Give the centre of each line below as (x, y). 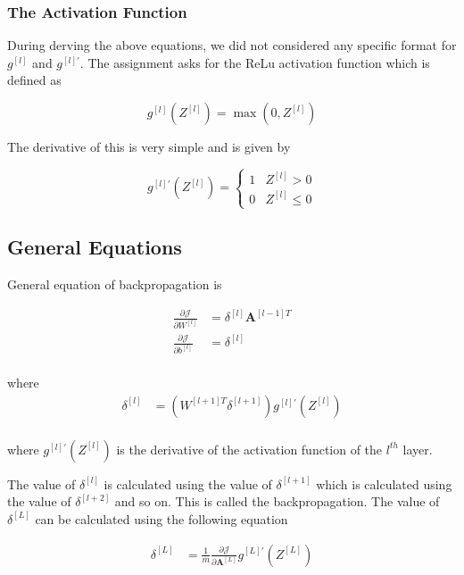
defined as (34, 80)
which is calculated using (384, 483)
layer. (418, 449)
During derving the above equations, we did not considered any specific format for (232, 45)
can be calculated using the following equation (162, 518)
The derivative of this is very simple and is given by (149, 146)
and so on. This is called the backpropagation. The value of (277, 501)
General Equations (95, 247)
